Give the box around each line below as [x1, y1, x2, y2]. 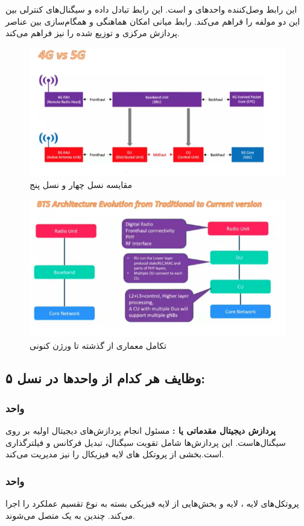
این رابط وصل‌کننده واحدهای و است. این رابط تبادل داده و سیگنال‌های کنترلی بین [5, 3, 297, 15]
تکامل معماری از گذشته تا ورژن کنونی [30, 339, 166, 352]
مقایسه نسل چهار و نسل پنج [30, 178, 133, 191]
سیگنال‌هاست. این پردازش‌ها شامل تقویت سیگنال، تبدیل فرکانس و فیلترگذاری [5, 436, 286, 448]
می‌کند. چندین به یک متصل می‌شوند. [5, 509, 135, 521]
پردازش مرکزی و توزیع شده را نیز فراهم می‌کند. [5, 27, 180, 39]
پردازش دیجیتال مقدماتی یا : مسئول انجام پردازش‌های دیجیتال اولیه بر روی [5, 424, 276, 436]
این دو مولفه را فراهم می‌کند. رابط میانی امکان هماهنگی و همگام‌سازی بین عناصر [5, 14, 300, 27]
